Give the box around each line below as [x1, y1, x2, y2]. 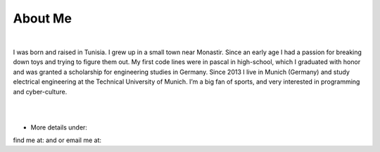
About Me [13, 11, 72, 26]
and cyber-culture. [13, 87, 68, 96]
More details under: [30, 123, 88, 132]
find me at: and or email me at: [13, 136, 102, 144]
